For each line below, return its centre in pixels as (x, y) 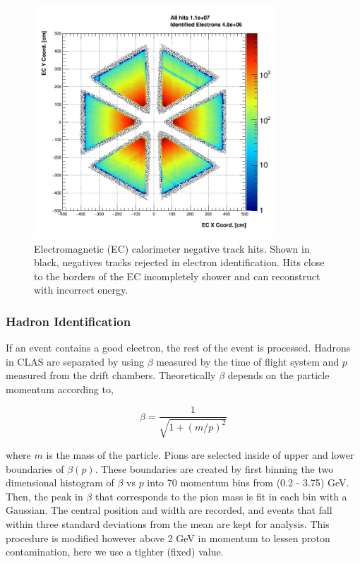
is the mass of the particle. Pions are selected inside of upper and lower (200, 454)
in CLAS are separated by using (75, 361)
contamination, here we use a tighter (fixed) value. (115, 552)
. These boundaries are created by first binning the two (214, 468)
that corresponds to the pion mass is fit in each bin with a (221, 496)
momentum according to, (60, 389)
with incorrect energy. (81, 290)
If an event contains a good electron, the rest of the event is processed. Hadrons (178, 348)
